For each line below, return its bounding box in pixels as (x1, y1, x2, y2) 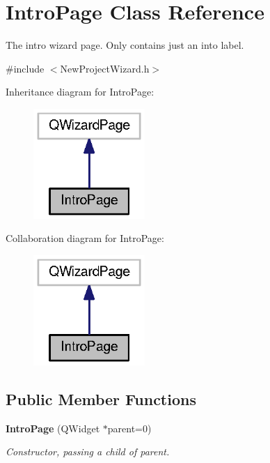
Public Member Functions (6, 388, 196, 409)
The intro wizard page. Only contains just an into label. (6, 38, 244, 52)
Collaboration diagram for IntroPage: (6, 231, 164, 245)
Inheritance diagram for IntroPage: (6, 84, 154, 99)
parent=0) (107, 420, 152, 435)
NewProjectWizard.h (60, 61, 150, 75)
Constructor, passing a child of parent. (6, 444, 170, 459)
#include (6, 61, 45, 75)
